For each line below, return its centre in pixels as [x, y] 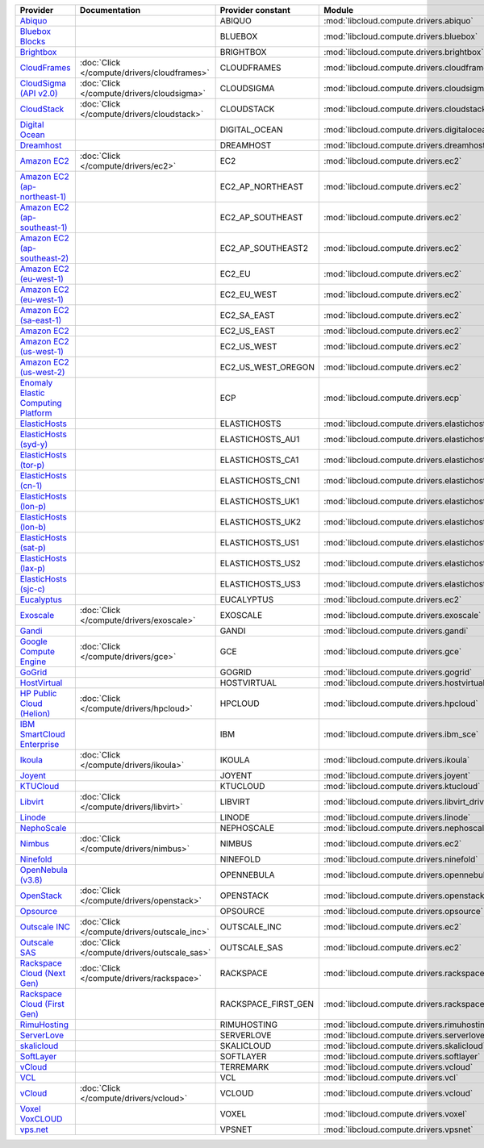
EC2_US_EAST [248, 331]
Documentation [110, 10]
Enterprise [40, 744]
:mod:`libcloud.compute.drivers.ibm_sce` [401, 734]
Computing [41, 403]
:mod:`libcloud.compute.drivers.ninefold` [401, 859]
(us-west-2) [42, 372]
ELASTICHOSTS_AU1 [260, 439]
